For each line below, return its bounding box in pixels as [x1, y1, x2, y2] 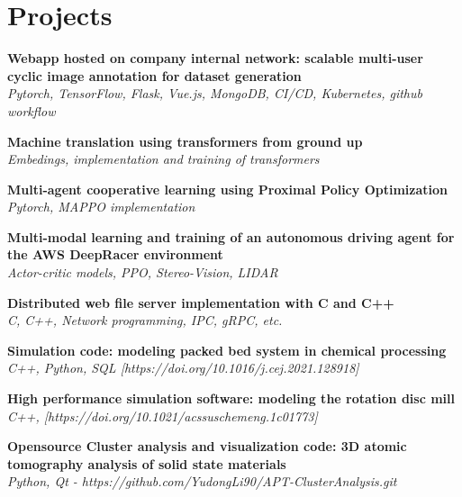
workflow [7, 101, 56, 120]
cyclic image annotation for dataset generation [7, 66, 302, 85]
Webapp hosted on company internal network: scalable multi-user [7, 49, 423, 68]
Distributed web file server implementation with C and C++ [7, 293, 394, 312]
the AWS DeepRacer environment [7, 245, 223, 264]
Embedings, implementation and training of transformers [7, 149, 320, 168]
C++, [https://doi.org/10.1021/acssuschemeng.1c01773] [7, 406, 318, 425]
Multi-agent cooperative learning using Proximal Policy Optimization [7, 179, 448, 198]
